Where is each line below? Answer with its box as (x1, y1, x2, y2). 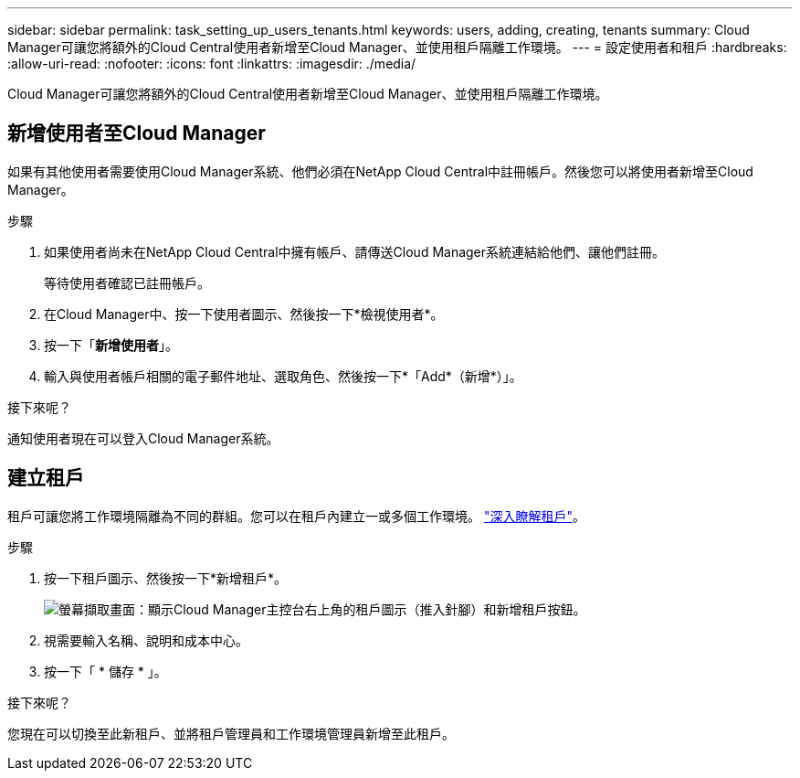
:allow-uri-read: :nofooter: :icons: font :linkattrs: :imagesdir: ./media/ (7, 56, 416, 71)
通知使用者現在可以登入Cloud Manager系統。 (7, 430, 279, 446)
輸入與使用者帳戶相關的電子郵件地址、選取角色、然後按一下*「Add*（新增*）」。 (44, 368, 522, 384)
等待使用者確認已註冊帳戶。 (44, 274, 210, 291)
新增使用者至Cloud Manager (7, 122, 266, 145)
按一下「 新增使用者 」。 (44, 336, 178, 353)
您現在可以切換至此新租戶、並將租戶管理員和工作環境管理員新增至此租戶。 (7, 725, 455, 741)
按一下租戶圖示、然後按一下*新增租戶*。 (44, 570, 288, 586)
